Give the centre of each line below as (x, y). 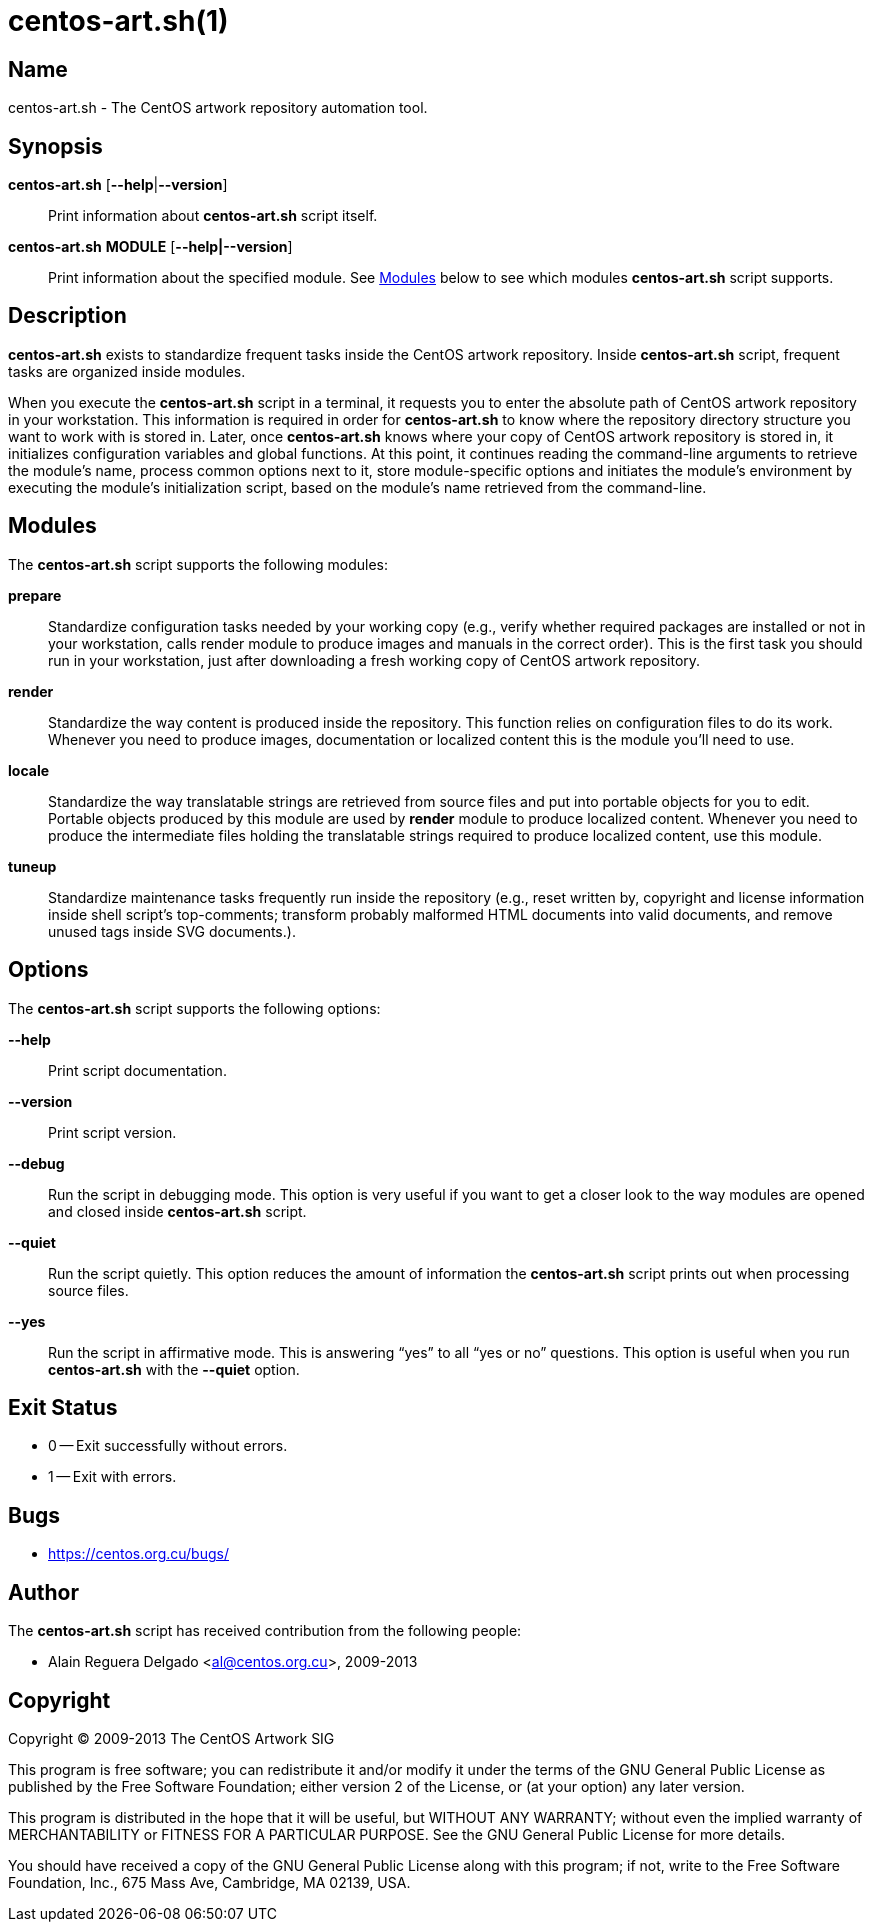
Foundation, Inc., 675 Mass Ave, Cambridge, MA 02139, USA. (209, 1882)
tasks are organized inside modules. (127, 371)
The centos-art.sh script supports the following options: (194, 1008)
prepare (35, 595)
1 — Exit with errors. (112, 1477)
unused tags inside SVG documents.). (172, 931)
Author (43, 1592)
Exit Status (63, 1407)
